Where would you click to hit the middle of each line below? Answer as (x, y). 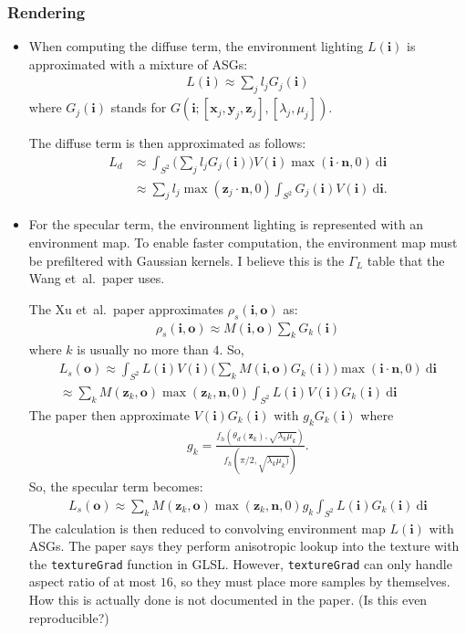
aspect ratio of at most (93, 581)
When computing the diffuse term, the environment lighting (196, 46)
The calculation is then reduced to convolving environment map (207, 528)
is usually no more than (143, 349)
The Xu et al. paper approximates (126, 308)
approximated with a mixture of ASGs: (138, 63)
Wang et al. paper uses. (97, 278)
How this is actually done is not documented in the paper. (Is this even (228, 600)
